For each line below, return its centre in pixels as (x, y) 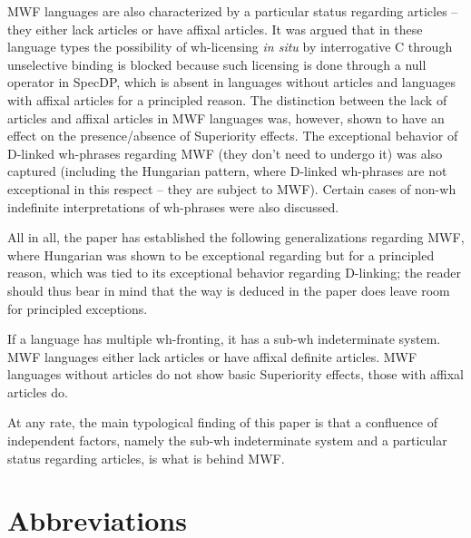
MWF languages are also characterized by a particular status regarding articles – (233, 11)
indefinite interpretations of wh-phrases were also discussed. (173, 206)
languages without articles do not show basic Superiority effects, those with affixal (236, 374)
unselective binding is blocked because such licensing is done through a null (217, 64)
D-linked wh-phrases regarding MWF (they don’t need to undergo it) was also (225, 153)
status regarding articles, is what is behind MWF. (146, 458)
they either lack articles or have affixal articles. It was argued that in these (215, 29)
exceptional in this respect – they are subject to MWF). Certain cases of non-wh (232, 188)
